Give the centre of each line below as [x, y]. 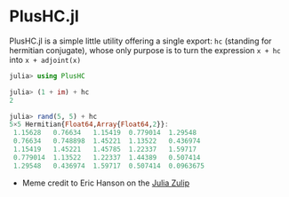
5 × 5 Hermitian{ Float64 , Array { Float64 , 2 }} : [89, 125]
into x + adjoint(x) [45, 59]
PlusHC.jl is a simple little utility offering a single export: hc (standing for [140, 41]
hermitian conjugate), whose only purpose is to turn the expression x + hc [145, 50]
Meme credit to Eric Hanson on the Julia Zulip [105, 183]
